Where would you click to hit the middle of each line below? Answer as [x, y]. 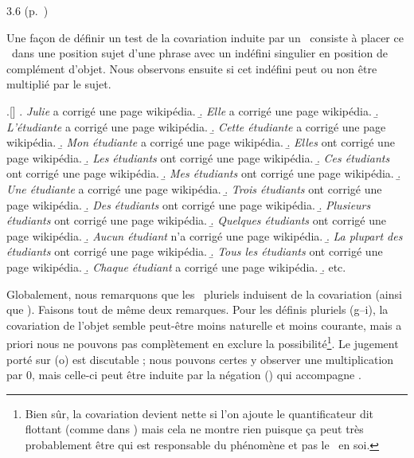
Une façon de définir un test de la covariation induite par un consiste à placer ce [205, 37]
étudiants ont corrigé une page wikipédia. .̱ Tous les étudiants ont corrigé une [195, 251]
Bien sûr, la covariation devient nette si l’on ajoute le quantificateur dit [199, 413]
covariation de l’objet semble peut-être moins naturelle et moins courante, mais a [204, 325]
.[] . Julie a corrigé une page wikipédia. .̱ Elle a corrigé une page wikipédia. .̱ [193, 110]
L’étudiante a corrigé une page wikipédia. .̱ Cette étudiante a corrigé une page [196, 126]
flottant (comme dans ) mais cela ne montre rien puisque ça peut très [194, 429]
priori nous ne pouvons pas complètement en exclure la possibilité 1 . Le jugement [203, 342]
